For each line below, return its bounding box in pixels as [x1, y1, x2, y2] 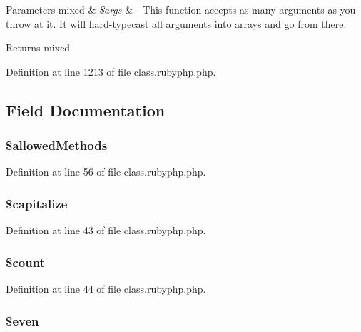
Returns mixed [6, 40, 71, 55]
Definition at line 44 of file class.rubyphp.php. [6, 281, 206, 296]
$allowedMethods [6, 136, 108, 154]
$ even [6, 311, 39, 329]
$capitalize [6, 194, 68, 212]
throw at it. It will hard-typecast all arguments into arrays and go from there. [6, 16, 347, 31]
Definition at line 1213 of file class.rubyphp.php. [6, 64, 216, 79]
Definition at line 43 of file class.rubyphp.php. [6, 223, 206, 238]
